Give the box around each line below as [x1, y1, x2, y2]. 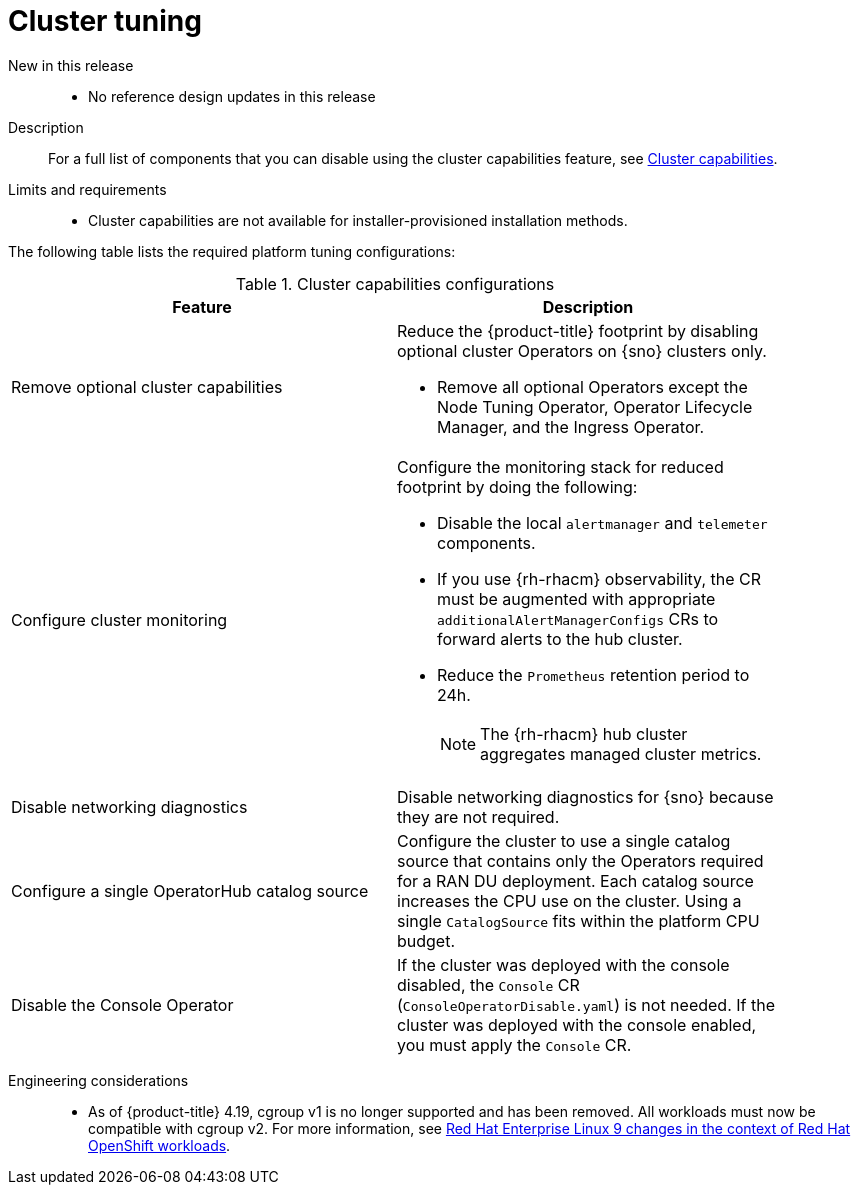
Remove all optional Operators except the [437, 376, 748, 397]
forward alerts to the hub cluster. [437, 628, 683, 649]
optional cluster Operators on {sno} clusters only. [397, 340, 767, 361]
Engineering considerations [8, 1071, 189, 1089]
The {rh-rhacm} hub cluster [480, 723, 688, 744]
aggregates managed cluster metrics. [480, 743, 762, 764]
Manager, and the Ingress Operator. [437, 416, 705, 437]
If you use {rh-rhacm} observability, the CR [437, 568, 762, 589]
